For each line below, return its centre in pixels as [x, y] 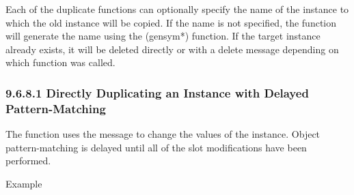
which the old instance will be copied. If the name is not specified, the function [171, 22]
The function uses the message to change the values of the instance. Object [163, 134]
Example [24, 183]
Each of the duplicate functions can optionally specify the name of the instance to [177, 9]
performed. [28, 161]
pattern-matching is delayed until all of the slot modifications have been [156, 147]
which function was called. [60, 62]
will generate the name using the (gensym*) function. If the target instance [163, 36]
